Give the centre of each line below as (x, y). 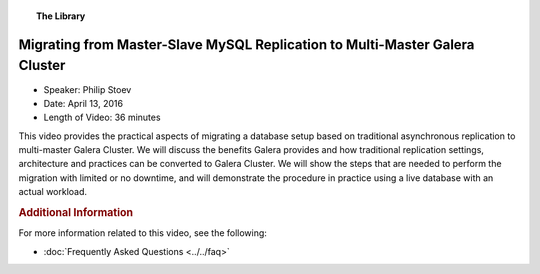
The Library (61, 16)
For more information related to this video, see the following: (142, 233)
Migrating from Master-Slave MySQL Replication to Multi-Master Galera (246, 44)
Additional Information (76, 213)
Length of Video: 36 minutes (102, 117)
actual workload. (53, 192)
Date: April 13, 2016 (83, 103)
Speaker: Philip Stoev (87, 89)
